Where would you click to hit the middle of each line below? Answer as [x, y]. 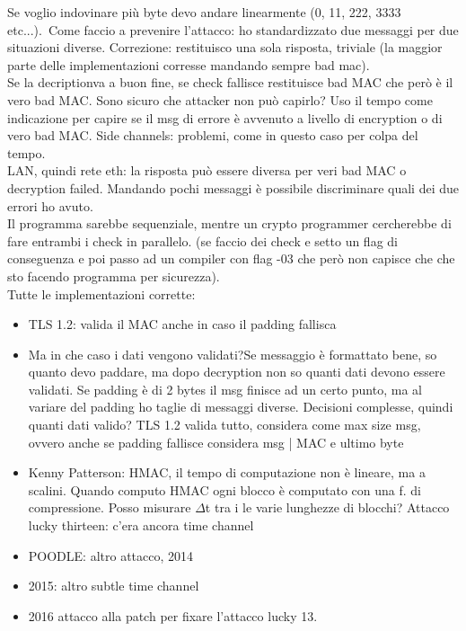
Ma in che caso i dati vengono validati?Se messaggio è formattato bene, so [233, 354]
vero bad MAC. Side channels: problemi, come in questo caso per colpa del [213, 135]
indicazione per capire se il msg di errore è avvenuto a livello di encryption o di [225, 117]
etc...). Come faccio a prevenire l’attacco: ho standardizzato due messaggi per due [233, 29]
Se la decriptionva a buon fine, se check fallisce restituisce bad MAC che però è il [230, 82]
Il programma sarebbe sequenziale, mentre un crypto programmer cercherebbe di [229, 223]
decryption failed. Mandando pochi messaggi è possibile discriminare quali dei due [233, 187]
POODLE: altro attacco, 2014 [111, 555]
